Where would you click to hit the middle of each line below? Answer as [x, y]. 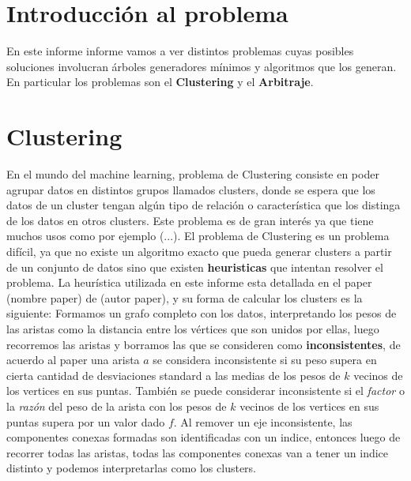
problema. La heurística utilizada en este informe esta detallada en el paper [189, 282]
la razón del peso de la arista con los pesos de [117, 406]
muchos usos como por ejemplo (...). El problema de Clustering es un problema [198, 236]
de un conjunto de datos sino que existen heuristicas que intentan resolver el [195, 267]
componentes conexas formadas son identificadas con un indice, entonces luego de [204, 437]
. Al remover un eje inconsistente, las [263, 421]
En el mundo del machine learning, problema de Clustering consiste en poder [193, 174]
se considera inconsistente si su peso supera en [265, 360]
